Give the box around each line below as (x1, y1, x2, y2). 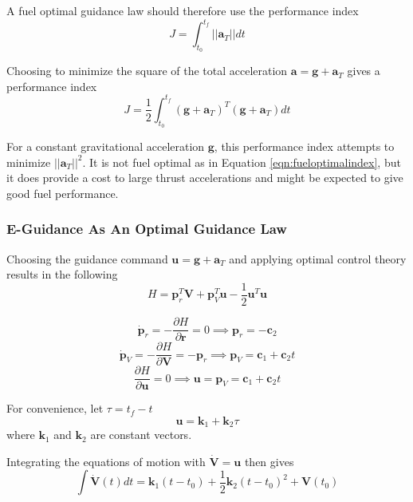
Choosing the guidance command (6, 250, 168, 267)
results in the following (6, 266, 118, 283)
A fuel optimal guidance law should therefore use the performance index (6, 2, 359, 18)
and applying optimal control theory (229, 250, 407, 267)
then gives (244, 453, 294, 469)
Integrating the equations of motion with (6, 453, 206, 469)
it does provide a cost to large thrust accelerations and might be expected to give (6, 169, 403, 186)
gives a (347, 62, 380, 79)
